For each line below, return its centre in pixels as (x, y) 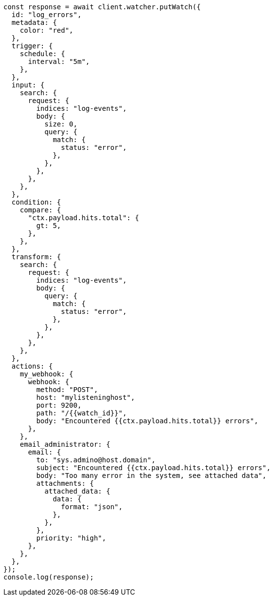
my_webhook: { (47, 374)
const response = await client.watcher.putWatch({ (102, 7)
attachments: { (65, 483)
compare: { (40, 210)
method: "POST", (67, 390)
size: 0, (61, 124)
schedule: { (42, 54)
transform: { (36, 257)
